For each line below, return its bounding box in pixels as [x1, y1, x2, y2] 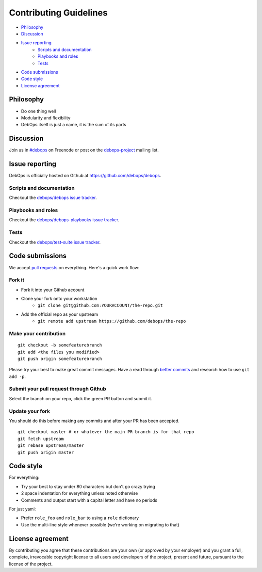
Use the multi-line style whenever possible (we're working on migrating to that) [21, 522, 180, 527]
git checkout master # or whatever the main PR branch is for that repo [17, 429, 194, 435]
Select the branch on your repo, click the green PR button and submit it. [9, 395, 152, 401]
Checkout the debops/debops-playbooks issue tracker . [9, 217, 120, 223]
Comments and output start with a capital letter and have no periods [21, 497, 158, 503]
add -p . [9, 374, 26, 379]
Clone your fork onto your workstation [21, 296, 98, 302]
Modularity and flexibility [21, 114, 71, 121]
